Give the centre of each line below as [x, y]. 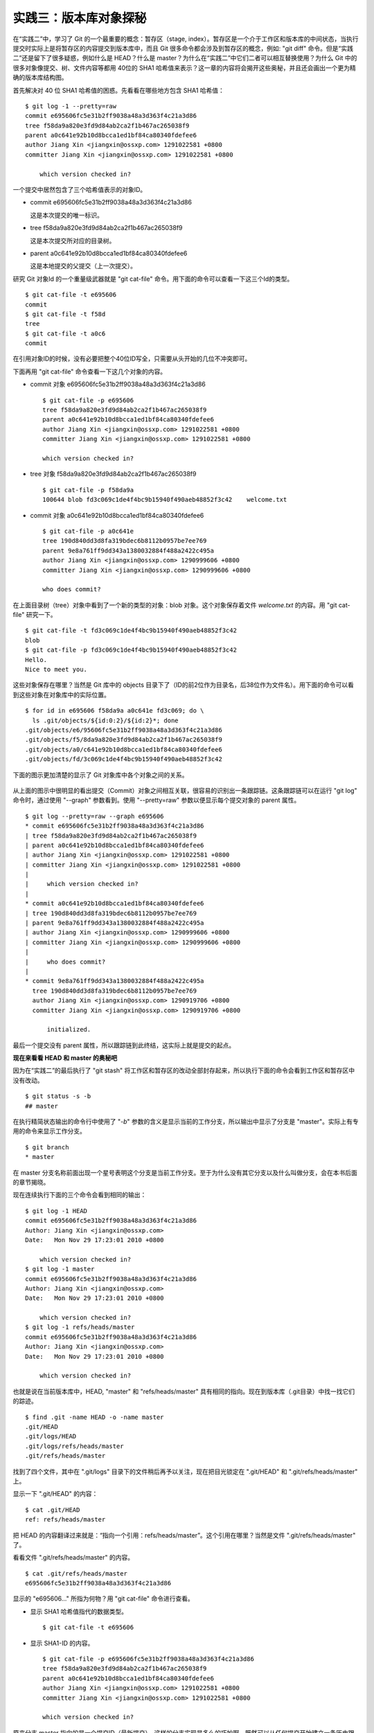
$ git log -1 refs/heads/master [80, 1327]
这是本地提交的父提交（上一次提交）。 [83, 266]
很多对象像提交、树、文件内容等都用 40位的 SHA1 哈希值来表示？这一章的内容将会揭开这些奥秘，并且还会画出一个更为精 [184, 68]
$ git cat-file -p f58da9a [88, 490]
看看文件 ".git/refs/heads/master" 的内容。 [73, 1558]
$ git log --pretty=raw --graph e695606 [95, 816]
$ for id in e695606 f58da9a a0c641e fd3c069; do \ [115, 711]
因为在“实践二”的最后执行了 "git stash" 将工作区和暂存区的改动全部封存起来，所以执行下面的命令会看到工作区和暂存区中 [184, 1070]
